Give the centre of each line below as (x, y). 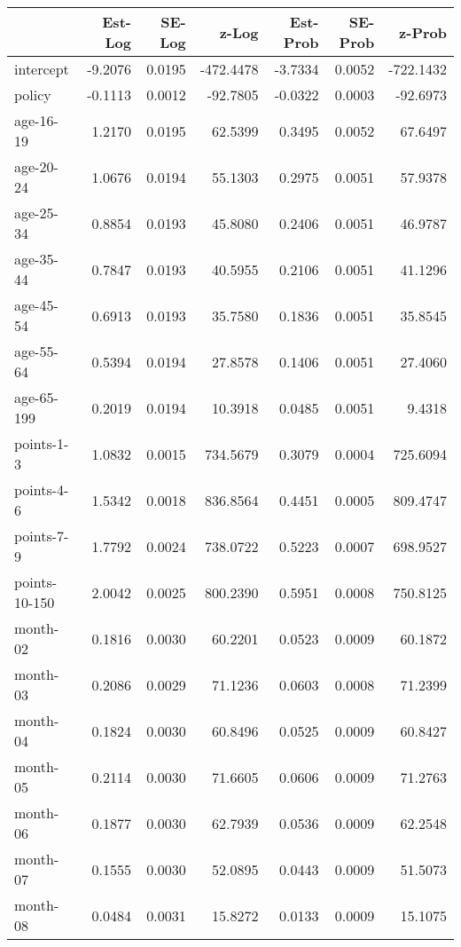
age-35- (36, 259)
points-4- (42, 489)
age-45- (36, 305)
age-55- (36, 351)
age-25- (36, 213)
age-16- (36, 120)
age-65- (36, 397)
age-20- (36, 166)
